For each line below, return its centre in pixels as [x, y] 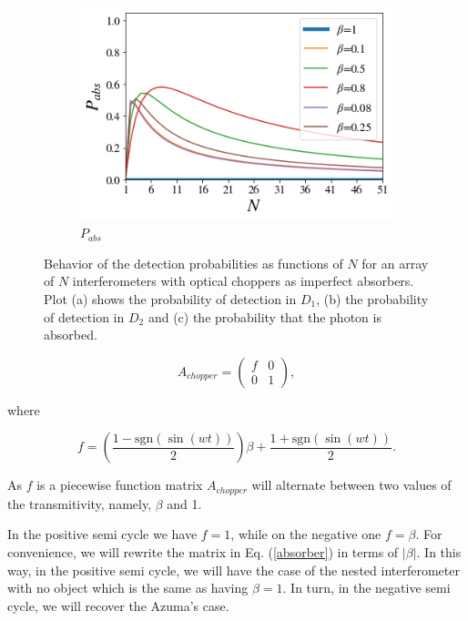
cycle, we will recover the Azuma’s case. [118, 605]
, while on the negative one [306, 534]
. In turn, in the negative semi [366, 588]
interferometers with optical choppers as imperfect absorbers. [243, 281]
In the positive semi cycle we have [102, 534]
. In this [439, 551]
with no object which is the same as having [128, 588]
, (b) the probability [372, 298]
